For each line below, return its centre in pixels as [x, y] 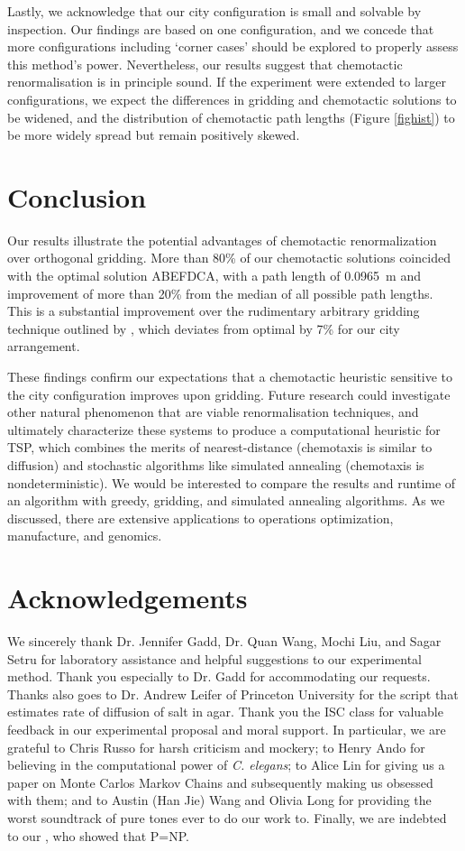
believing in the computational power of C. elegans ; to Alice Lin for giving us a [226, 765]
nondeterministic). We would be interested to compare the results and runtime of [232, 482]
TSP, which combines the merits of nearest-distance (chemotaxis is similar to [220, 447]
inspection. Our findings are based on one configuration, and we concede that [221, 28]
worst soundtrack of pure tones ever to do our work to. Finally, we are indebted [227, 818]
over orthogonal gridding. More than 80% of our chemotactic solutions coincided [229, 258]
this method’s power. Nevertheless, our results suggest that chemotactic [205, 64]
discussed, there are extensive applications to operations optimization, [201, 518]
